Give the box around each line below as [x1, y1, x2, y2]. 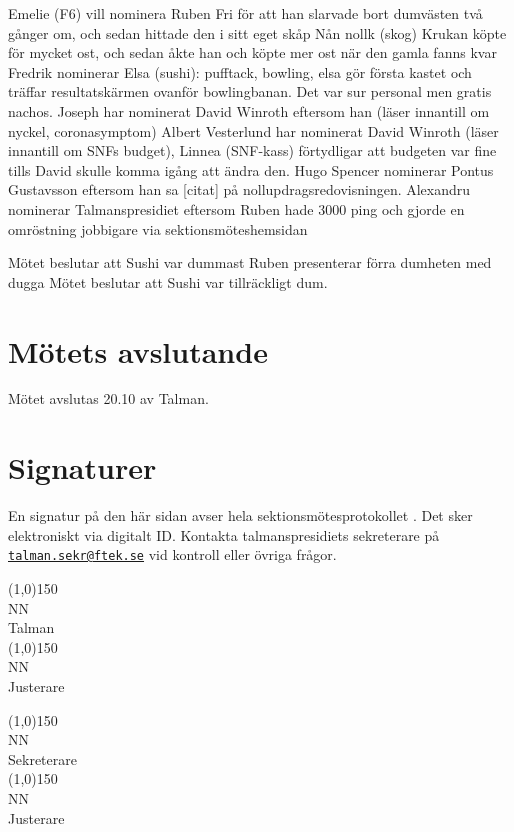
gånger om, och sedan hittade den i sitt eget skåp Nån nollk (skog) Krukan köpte [8, 22, 507, 43]
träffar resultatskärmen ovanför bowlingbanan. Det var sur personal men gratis [8, 81, 492, 102]
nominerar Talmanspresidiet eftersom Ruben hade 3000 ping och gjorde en [8, 198, 465, 219]
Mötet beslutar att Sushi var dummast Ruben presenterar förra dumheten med [8, 252, 492, 273]
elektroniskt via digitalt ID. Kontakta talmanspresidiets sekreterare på [8, 524, 440, 545]
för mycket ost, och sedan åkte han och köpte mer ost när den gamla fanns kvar [8, 42, 497, 63]
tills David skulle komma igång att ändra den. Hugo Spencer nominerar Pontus [8, 159, 494, 180]
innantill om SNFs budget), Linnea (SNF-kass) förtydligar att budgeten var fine [8, 140, 497, 161]
